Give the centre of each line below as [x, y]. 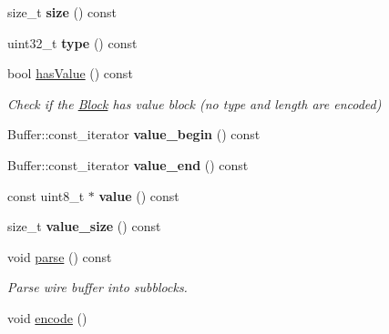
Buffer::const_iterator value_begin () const [134, 134]
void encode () [47, 317]
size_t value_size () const [84, 226]
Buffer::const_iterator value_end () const [128, 164]
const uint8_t [46, 195]
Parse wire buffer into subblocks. [97, 287]
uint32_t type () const [72, 42]
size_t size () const [62, 12]
